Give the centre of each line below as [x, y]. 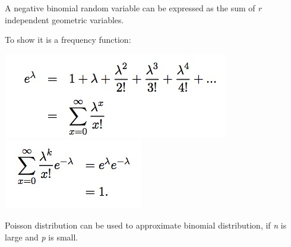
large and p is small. [42, 237]
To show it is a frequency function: [68, 40]
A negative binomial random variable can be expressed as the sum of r [133, 8]
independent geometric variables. [64, 19]
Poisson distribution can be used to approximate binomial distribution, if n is [146, 225]
